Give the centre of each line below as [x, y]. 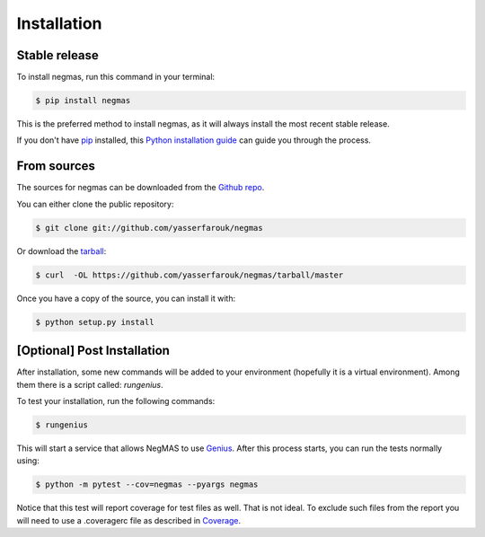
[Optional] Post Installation [93, 351]
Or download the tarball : [62, 251]
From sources [56, 166]
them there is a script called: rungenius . [90, 384]
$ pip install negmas [83, 101]
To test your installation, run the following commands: [116, 401]
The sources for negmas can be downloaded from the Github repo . [141, 188]
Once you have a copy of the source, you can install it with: [126, 298]
